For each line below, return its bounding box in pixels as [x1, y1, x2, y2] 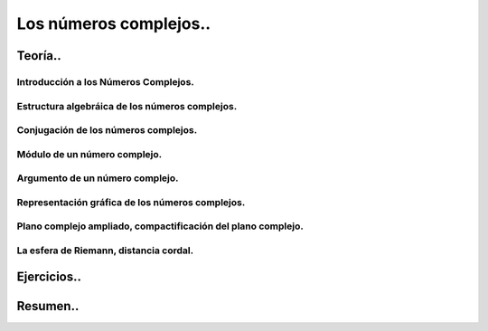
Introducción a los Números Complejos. [16, 75, 194, 88]
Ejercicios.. [16, 270, 81, 285]
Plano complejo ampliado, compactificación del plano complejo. [16, 220, 305, 232]
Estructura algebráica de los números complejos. [16, 99, 238, 112]
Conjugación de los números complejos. [16, 124, 198, 137]
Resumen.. [16, 298, 80, 314]
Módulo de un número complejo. [16, 147, 163, 160]
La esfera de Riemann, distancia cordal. [16, 244, 194, 257]
